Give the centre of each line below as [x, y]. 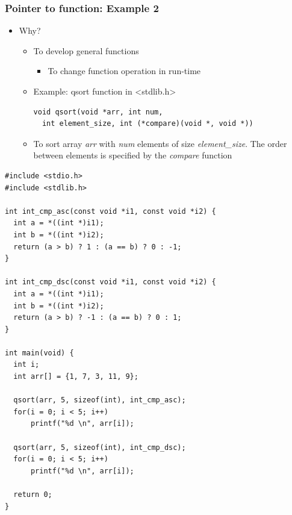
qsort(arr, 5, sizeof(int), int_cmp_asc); [100, 400]
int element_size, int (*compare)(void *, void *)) [148, 124]
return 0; [33, 495]
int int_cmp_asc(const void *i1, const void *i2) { [110, 211]
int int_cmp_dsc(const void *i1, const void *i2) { [110, 282]
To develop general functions [86, 50]
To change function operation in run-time [124, 71]
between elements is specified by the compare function [133, 155]
